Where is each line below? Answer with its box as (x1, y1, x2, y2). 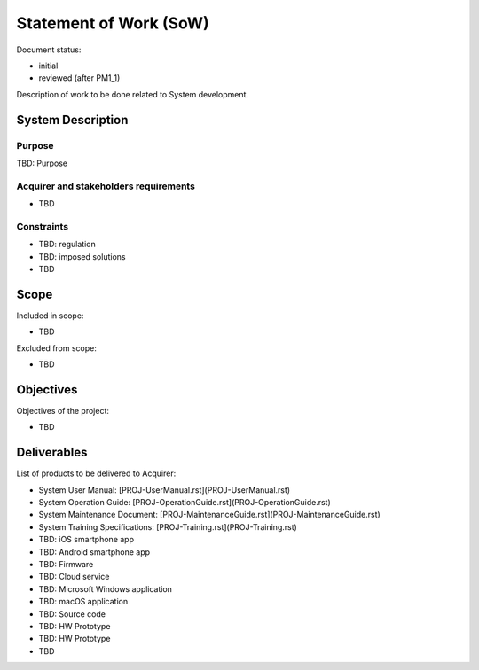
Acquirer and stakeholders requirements (16, 180, 195, 192)
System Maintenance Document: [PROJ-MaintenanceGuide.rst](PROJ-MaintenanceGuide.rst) (38, 510, 381, 520)
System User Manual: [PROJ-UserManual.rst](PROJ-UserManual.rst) (38, 484, 291, 495)
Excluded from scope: (16, 342, 98, 354)
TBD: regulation (38, 239, 97, 250)
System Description (16, 112, 129, 128)
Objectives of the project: (16, 405, 110, 416)
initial (38, 60, 59, 71)
